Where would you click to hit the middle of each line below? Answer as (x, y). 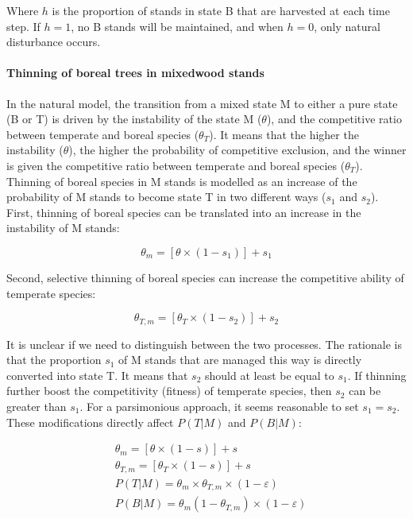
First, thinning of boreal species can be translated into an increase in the (184, 212)
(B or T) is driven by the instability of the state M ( (134, 119)
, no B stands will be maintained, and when (177, 26)
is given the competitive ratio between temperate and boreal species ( (176, 165)
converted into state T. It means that (97, 375)
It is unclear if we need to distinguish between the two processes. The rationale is (204, 344)
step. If (23, 26)
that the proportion (54, 360)
